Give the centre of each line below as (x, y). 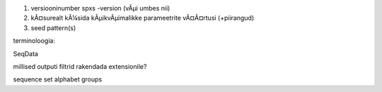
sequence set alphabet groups (58, 79)
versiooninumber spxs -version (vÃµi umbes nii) (100, 8)
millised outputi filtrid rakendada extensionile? (80, 66)
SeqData (26, 53)
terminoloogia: (34, 41)
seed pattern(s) (53, 27)
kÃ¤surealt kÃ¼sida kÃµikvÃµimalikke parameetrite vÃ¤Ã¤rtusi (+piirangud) (143, 18)
